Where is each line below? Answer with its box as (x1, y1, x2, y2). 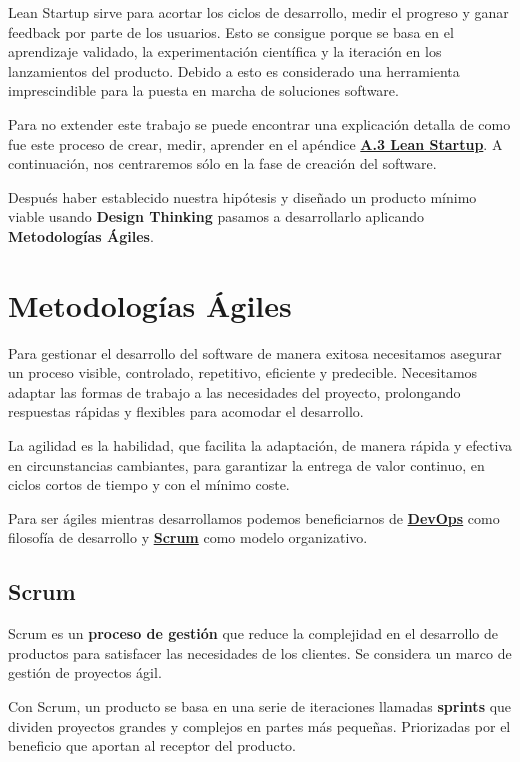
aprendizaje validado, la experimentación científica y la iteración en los (8, 41, 442, 62)
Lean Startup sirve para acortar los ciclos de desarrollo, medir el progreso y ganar (8, 2, 509, 22)
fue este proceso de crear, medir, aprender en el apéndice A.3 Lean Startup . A (8, 133, 503, 154)
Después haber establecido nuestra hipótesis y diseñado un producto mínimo (8, 186, 477, 207)
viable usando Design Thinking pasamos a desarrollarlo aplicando (8, 206, 424, 227)
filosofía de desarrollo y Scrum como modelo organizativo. (8, 527, 368, 548)
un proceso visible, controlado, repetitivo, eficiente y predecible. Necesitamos (8, 362, 478, 383)
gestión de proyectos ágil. (8, 662, 162, 683)
